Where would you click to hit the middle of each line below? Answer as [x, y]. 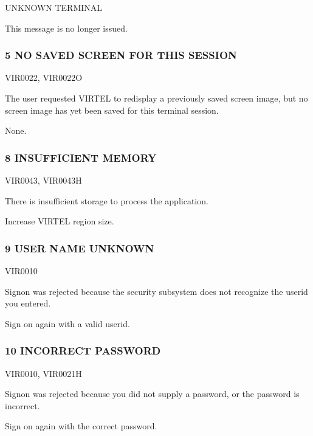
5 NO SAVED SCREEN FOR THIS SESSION [121, 55]
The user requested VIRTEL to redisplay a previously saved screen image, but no [156, 98]
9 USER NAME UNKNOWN [80, 248]
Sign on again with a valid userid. [67, 323]
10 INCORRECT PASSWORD [83, 351]
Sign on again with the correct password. [81, 426]
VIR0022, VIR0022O [44, 78]
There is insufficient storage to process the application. [107, 200]
